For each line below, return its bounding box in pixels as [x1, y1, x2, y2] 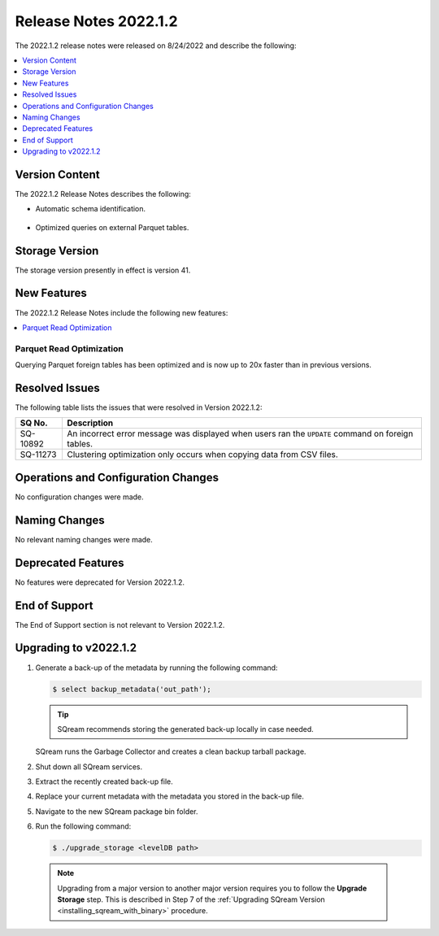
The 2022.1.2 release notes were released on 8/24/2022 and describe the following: [15, 41, 297, 50]
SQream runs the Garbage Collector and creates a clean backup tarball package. [35, 747, 306, 756]
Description [67, 417, 114, 429]
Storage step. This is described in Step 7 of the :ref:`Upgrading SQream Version [57, 895, 325, 904]
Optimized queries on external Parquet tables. [35, 222, 189, 232]
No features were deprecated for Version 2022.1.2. [15, 577, 185, 587]
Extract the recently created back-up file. [35, 777, 174, 786]
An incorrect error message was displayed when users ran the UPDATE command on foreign [67, 428, 414, 439]
